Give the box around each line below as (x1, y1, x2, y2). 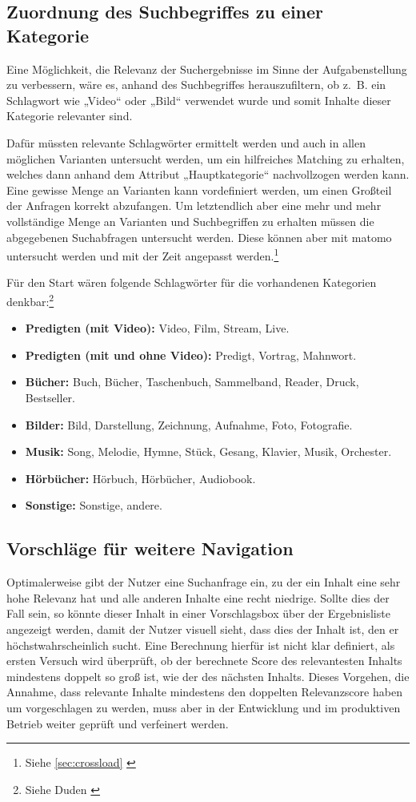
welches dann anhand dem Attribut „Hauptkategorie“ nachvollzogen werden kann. (6, 166, 410, 183)
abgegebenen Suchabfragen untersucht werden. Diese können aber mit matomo (6, 228, 392, 245)
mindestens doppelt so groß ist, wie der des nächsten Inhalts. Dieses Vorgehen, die (6, 667, 410, 684)
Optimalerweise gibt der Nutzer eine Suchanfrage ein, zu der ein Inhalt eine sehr (6, 574, 401, 590)
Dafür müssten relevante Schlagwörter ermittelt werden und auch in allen (6, 134, 366, 151)
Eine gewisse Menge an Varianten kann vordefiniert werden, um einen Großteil (6, 181, 392, 198)
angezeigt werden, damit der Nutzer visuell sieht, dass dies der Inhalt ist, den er (6, 620, 399, 637)
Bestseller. (25, 389, 75, 405)
